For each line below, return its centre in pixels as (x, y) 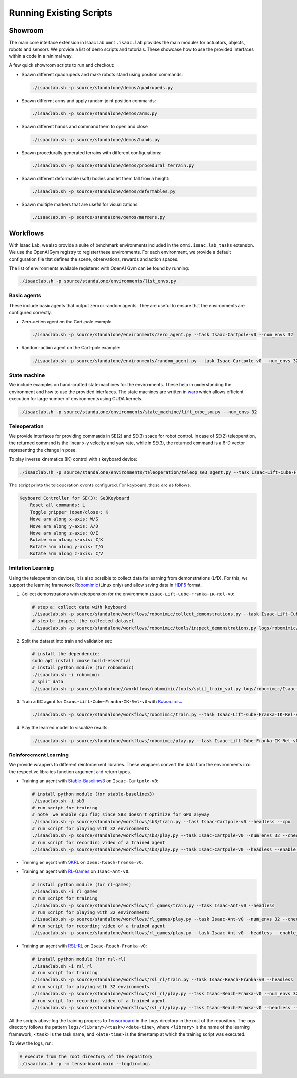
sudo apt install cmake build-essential (81, 661)
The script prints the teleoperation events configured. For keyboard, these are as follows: (100, 485)
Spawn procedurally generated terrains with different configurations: (92, 152)
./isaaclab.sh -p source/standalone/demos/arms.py (95, 113)
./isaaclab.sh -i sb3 (58, 801)
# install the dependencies (66, 654)
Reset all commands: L (57, 505)
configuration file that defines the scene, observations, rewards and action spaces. (94, 259)
